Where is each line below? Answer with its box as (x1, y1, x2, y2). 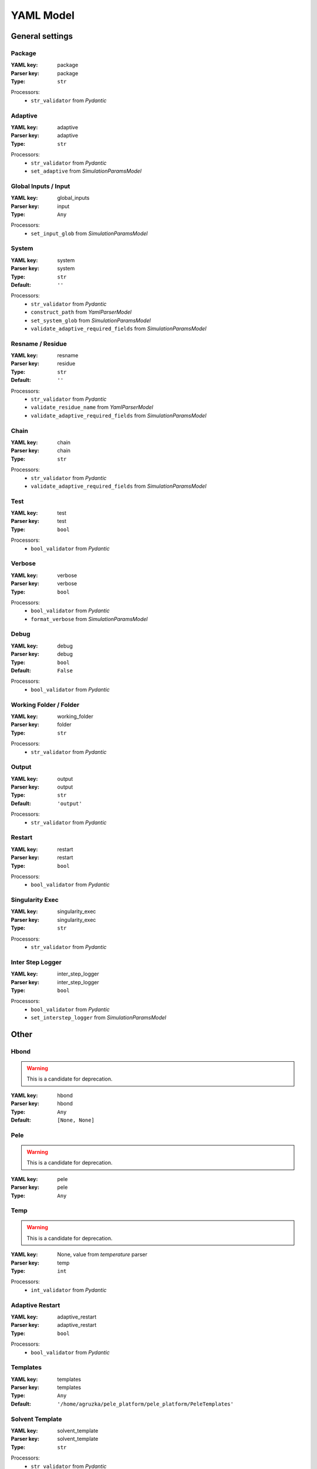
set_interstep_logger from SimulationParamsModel (31, 1014, 167, 1021)
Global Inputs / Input (11, 182, 70, 190)
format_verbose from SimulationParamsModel (31, 615, 148, 622)
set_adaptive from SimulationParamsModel (31, 167, 142, 175)
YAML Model (11, 9, 75, 22)
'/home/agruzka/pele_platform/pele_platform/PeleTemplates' (57, 1400, 234, 1407)
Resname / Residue (11, 340, 68, 348)
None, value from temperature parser (57, 1251, 148, 1258)
